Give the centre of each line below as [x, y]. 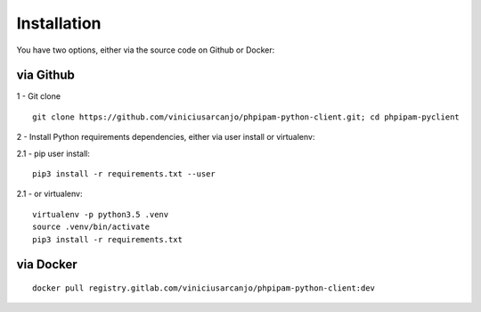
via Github [46, 75]
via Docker [47, 264]
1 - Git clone [39, 96]
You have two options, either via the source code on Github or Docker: [146, 50]
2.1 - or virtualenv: [49, 194]
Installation [59, 23]
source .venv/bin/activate [91, 227]
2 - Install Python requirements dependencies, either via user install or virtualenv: [166, 137]
